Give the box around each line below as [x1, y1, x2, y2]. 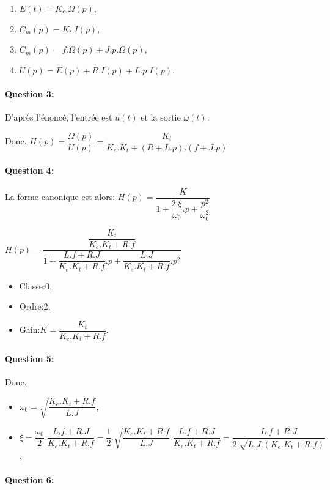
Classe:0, [19, 279, 52, 292]
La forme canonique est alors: [5, 190, 116, 203]
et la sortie [141, 111, 181, 124]
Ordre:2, [19, 300, 51, 313]
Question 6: [5, 473, 54, 486]
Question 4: [5, 164, 54, 177]
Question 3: [5, 87, 54, 100]
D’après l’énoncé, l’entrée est [5, 111, 112, 124]
